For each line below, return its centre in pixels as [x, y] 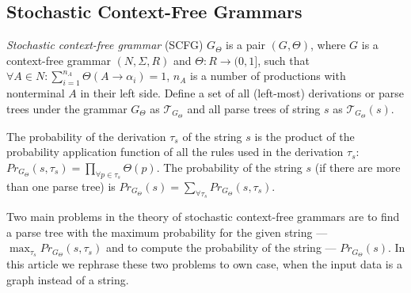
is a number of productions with [268, 76]
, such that [284, 60]
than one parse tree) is [61, 186]
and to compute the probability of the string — [221, 247]
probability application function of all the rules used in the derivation [175, 152]
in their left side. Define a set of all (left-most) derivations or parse [242, 93]
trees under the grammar [67, 108]
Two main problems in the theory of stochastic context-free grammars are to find [203, 217]
